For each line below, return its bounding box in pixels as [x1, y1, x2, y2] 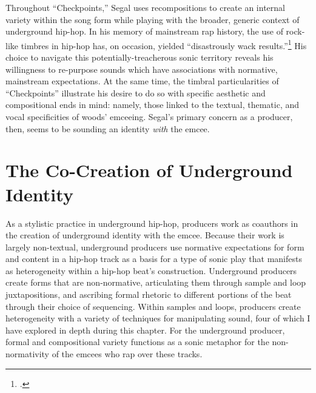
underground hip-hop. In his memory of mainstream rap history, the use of [5, 25, 283, 38]
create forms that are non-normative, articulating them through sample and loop [5, 276, 306, 289]
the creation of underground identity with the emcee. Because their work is [5, 229, 284, 241]
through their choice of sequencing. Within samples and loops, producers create [5, 300, 301, 312]
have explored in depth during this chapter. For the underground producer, [5, 323, 285, 336]
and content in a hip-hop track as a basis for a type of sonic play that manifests [5, 252, 302, 265]
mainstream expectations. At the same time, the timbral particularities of [5, 75, 279, 87]
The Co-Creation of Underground [5, 158, 293, 183]
